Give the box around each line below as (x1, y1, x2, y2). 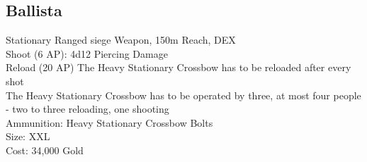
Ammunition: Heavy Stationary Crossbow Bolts (6, 115, 213, 130)
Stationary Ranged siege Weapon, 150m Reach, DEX (6, 32, 236, 47)
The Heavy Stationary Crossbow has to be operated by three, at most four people (6, 87, 361, 102)
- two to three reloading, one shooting (6, 101, 169, 116)
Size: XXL (6, 129, 50, 144)
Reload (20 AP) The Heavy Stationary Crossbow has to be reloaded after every (6, 60, 351, 75)
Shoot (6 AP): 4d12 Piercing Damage (6, 46, 168, 61)
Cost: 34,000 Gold (6, 142, 84, 157)
